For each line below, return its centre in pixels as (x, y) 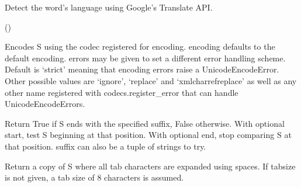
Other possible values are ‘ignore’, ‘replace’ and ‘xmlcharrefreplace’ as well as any (151, 80)
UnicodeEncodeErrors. (45, 104)
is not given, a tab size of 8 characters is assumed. (94, 177)
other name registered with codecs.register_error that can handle (122, 92)
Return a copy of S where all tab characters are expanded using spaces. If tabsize (150, 166)
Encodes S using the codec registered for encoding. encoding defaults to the (140, 46)
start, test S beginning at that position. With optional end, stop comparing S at (148, 135)
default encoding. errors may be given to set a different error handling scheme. (145, 58)
